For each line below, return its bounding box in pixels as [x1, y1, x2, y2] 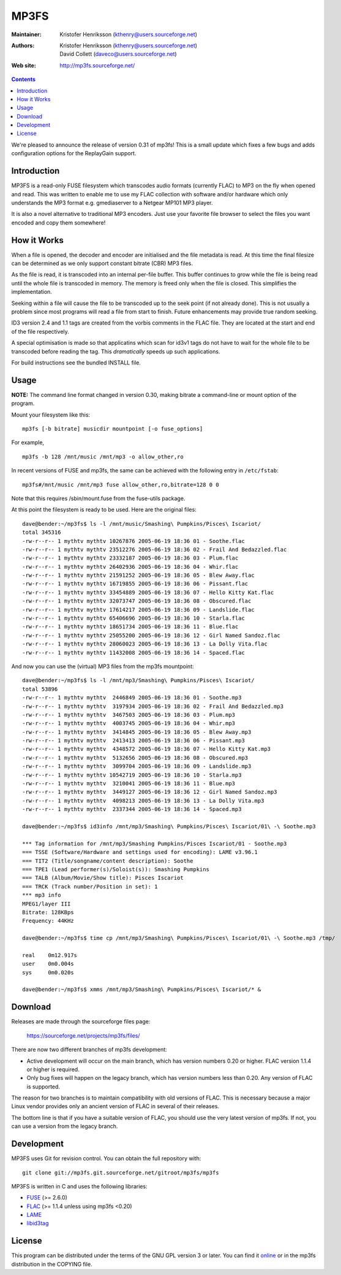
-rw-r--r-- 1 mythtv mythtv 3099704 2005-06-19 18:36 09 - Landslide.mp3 [22, 763, 252, 770]
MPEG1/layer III [22, 900, 71, 907]
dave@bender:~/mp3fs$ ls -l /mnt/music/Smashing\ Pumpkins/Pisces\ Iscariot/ [22, 520, 261, 527]
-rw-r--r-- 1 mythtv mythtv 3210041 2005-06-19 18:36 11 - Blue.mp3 [22, 780, 236, 787]
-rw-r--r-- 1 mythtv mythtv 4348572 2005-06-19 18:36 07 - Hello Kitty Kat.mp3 [22, 745, 271, 753]
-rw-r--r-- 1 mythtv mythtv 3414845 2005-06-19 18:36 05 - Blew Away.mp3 [22, 728, 252, 736]
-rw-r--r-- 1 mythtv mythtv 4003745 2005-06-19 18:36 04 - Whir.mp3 [22, 720, 236, 727]
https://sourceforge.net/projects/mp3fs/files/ [26, 1031, 140, 1039]
